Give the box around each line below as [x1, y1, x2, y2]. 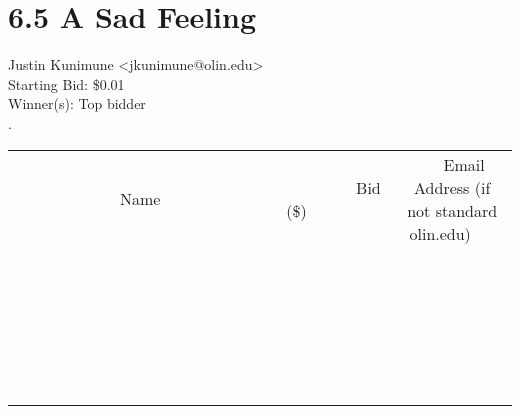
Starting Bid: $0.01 [8, 73, 125, 94]
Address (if [414, 175, 491, 199]
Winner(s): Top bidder [8, 93, 146, 114]
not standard [407, 198, 498, 222]
